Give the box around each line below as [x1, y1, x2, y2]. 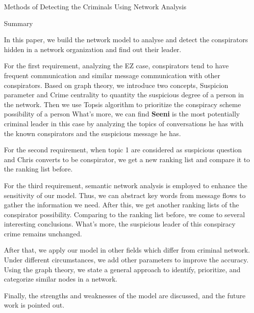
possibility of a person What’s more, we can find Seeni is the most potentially [4, 109, 240, 119]
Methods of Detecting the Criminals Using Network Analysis [4, 1, 187, 11]
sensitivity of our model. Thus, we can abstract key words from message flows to [4, 190, 246, 200]
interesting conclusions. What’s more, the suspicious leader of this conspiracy [4, 219, 236, 229]
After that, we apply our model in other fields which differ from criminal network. [4, 245, 250, 255]
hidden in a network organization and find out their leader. [4, 44, 181, 54]
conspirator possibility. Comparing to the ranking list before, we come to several [4, 209, 245, 219]
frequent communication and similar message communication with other [4, 70, 220, 80]
